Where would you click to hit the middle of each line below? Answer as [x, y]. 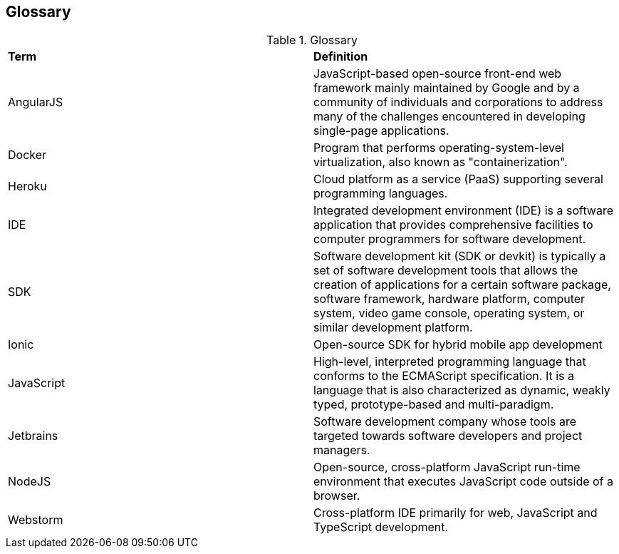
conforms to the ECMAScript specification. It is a [444, 376]
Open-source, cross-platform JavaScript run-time [447, 467]
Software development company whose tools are [445, 422]
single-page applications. [381, 131]
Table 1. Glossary [312, 40]
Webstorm [36, 520]
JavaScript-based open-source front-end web [438, 74]
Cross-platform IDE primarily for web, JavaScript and [456, 513]
